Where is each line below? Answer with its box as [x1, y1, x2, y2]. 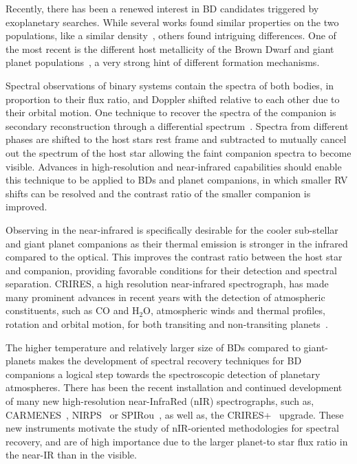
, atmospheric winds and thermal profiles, [150, 303, 325, 318]
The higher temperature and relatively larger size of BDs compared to [6, 340, 301, 354]
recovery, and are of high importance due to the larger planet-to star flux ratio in [6, 434, 348, 448]
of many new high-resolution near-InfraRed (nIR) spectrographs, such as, [6, 394, 314, 408]
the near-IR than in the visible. [6, 448, 137, 462]
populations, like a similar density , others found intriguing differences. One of [6, 28, 336, 43]
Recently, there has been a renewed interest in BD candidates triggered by [6, 1, 319, 15]
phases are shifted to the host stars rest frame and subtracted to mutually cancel [6, 132, 347, 146]
